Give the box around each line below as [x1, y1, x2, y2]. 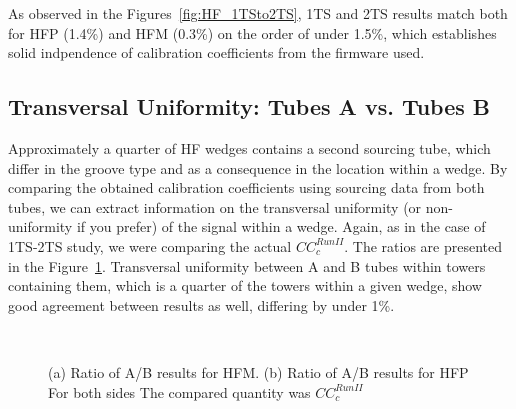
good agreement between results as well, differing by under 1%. [8, 294, 395, 315]
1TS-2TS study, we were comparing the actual [8, 235, 292, 256]
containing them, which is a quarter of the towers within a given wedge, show [8, 275, 482, 296]
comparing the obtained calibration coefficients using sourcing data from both [8, 177, 485, 198]
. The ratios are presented [344, 235, 503, 256]
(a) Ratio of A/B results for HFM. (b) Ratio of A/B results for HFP [48, 361, 469, 382]
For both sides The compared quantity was [48, 381, 311, 402]
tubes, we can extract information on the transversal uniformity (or [8, 196, 422, 217]
